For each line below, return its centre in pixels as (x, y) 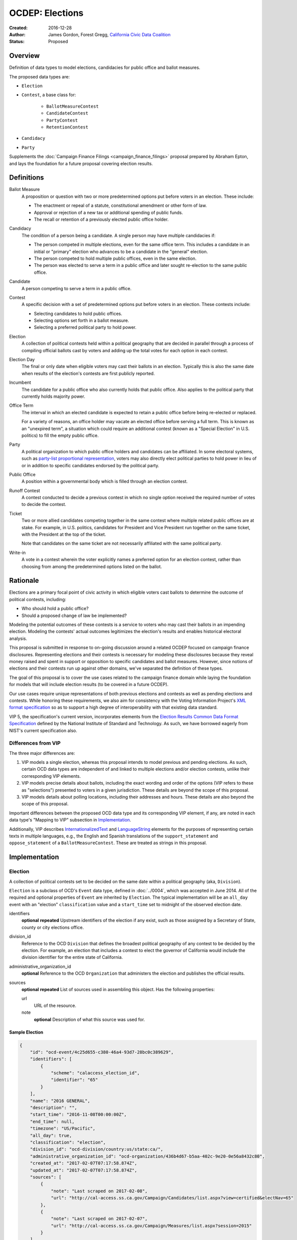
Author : (17, 34)
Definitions (26, 178)
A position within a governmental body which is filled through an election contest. (105, 482)
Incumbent (20, 382)
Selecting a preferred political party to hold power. (85, 327)
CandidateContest (67, 113)
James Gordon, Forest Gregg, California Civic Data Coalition (109, 34)
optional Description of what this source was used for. (90, 1019)
